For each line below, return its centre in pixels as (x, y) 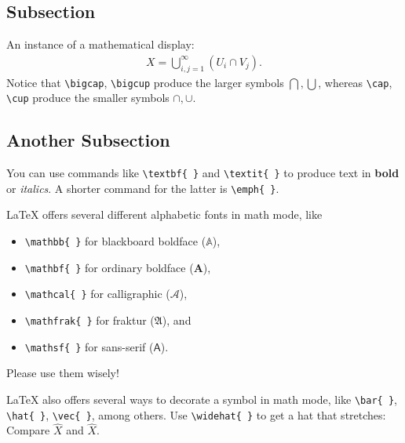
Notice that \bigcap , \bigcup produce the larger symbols (145, 82)
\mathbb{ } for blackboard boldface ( (115, 241)
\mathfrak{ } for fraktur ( (89, 320)
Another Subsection (88, 140)
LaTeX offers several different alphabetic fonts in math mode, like (164, 214)
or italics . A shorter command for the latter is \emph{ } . (143, 188)
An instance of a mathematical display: (100, 44)
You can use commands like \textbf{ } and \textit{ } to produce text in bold (203, 173)
